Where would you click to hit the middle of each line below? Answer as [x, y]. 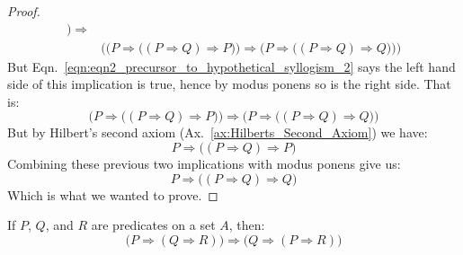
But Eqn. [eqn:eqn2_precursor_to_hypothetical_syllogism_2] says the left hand [231, 66]
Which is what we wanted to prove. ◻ [113, 194]
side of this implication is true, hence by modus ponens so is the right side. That [229, 84]
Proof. [24, 11]
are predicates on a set [153, 225]
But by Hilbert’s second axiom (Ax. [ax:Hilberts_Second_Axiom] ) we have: [218, 132]
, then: [247, 225]
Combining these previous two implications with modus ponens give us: [204, 164]
